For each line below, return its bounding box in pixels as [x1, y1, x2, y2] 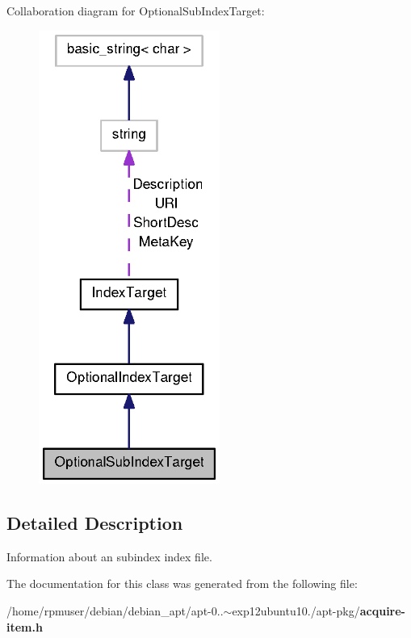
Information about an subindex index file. [6, 548, 212, 565]
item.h [6, 618, 43, 635]
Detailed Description [6, 510, 183, 535]
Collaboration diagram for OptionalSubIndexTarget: [6, 2, 265, 19]
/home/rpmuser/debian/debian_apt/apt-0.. [6, 602, 224, 619]
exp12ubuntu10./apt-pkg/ [232, 602, 360, 619]
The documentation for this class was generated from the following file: [6, 575, 358, 592]
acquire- [359, 602, 405, 619]
